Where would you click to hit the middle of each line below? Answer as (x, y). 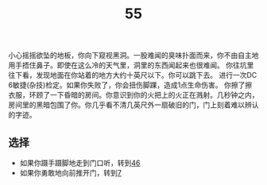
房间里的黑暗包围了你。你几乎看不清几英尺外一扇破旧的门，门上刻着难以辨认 (133, 105)
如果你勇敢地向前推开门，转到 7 (70, 173)
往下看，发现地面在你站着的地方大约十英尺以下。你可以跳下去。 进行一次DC (133, 75)
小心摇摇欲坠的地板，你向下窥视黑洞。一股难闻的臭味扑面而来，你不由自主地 (133, 56)
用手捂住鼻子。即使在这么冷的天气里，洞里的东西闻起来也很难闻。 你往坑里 (131, 65)
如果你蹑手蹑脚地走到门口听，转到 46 (80, 163)
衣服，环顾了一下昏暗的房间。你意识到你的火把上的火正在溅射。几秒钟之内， (133, 95)
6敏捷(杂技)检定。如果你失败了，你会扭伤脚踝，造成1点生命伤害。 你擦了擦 (130, 85)
